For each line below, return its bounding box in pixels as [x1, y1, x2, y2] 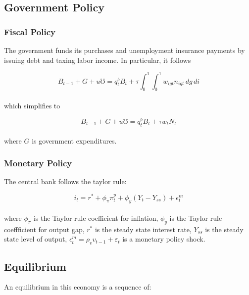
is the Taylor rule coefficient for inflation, [33, 213, 158, 223]
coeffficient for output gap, [4, 224, 85, 234]
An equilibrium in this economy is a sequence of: [4, 282, 151, 292]
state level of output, [4, 234, 67, 244]
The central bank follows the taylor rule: [4, 176, 127, 186]
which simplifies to [4, 100, 60, 111]
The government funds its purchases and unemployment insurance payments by [4, 45, 245, 55]
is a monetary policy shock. [122, 234, 205, 244]
